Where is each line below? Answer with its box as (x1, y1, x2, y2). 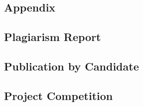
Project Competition (4, 87, 113, 103)
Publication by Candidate (4, 58, 139, 73)
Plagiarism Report (4, 29, 101, 44)
